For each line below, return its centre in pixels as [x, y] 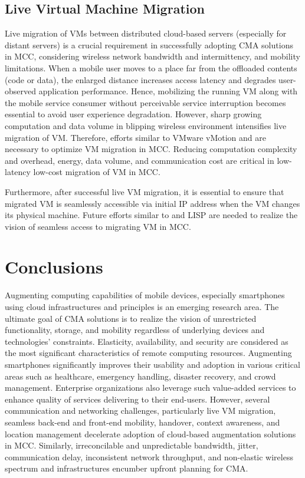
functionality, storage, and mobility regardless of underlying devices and [135, 330]
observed [21, 91]
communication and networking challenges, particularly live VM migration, [140, 411]
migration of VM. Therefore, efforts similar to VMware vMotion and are [136, 137]
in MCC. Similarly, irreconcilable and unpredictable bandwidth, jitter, [132, 445]
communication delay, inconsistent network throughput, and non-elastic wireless [149, 456]
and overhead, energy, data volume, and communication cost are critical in [140, 160]
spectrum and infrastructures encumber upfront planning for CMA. [127, 468]
